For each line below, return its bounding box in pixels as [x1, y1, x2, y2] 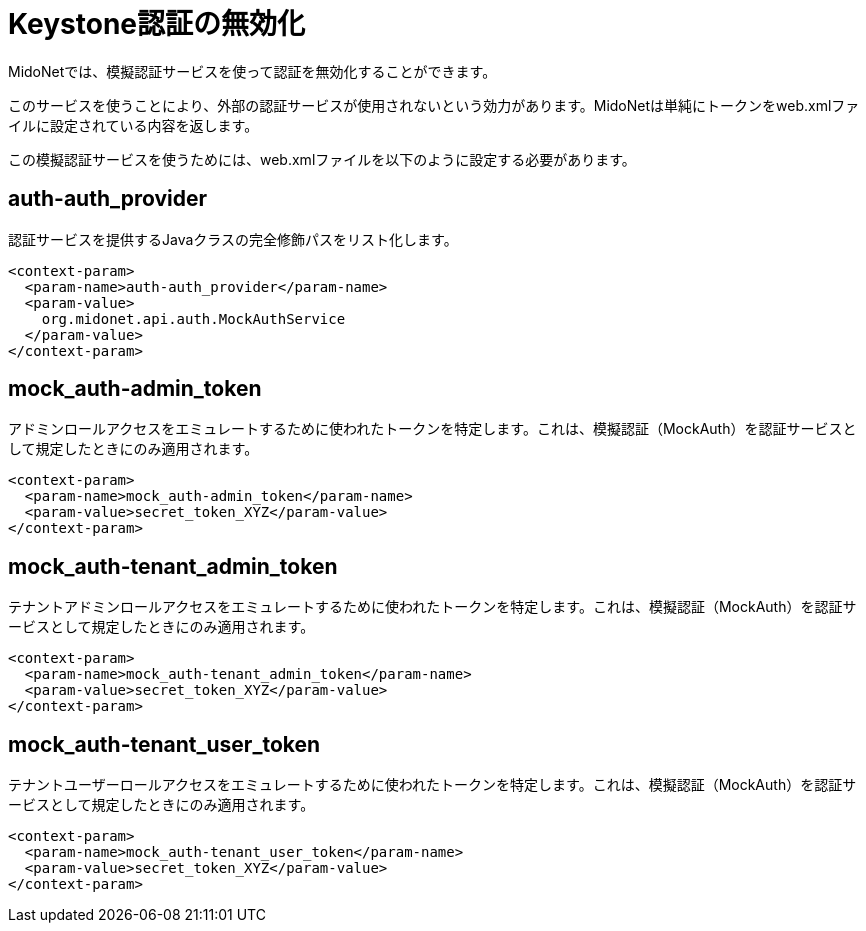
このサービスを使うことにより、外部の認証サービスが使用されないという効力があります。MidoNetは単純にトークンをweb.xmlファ [8, 96, 860, 114]
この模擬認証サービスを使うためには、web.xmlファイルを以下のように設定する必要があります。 [8, 150, 636, 168]
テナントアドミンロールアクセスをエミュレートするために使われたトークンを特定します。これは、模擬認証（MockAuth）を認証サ [8, 598, 857, 616]
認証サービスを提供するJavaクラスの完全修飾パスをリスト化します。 [8, 230, 458, 248]
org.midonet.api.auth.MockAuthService [41, 310, 346, 327]
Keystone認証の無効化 [8, 7, 306, 41]
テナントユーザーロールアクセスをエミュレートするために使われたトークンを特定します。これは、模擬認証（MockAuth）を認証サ [8, 776, 857, 794]
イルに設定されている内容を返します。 [8, 116, 259, 134]
